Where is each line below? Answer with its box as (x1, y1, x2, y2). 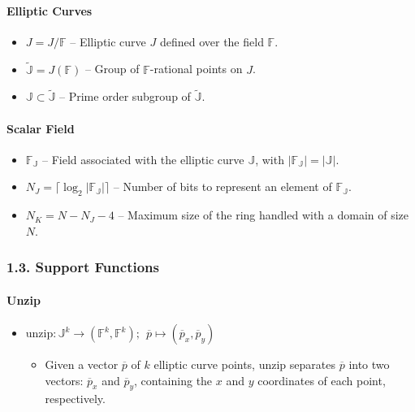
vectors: (45, 371, 84, 388)
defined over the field (159, 33, 264, 50)
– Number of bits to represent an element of (113, 178, 332, 195)
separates (289, 356, 335, 373)
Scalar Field (6, 119, 75, 137)
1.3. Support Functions (6, 257, 159, 277)
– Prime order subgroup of (59, 88, 191, 105)
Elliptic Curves (6, 2, 93, 19)
